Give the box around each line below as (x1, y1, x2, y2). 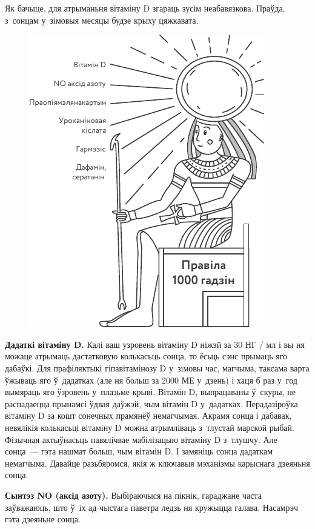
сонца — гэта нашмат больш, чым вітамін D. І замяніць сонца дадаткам (5, 445, 273, 457)
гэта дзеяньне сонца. (5, 513, 81, 525)
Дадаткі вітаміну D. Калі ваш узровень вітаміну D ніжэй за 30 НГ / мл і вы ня (5, 338, 305, 350)
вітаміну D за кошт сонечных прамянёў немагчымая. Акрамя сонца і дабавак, (5, 409, 292, 422)
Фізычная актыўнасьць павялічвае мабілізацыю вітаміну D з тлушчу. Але (5, 433, 277, 445)
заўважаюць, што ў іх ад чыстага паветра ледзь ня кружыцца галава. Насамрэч (5, 501, 298, 513)
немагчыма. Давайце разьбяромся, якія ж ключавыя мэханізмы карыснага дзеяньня (5, 456, 310, 469)
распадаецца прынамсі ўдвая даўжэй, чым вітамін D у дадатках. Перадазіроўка (5, 397, 298, 410)
